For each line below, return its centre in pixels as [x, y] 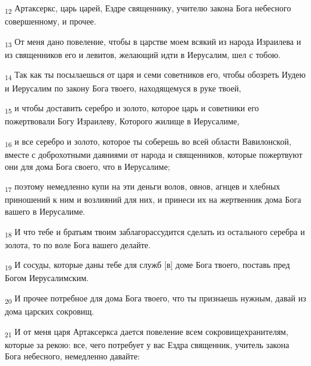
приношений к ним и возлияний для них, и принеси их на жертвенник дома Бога [153, 199]
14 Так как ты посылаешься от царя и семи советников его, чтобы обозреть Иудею [155, 75]
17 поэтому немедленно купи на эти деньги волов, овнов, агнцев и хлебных [143, 187]
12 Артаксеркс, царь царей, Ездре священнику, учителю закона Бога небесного [148, 9]
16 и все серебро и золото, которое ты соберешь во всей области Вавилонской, [148, 142]
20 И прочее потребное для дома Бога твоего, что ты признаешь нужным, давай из [155, 298]
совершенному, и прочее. [51, 21]
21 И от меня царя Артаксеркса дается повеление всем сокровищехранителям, [147, 332]
